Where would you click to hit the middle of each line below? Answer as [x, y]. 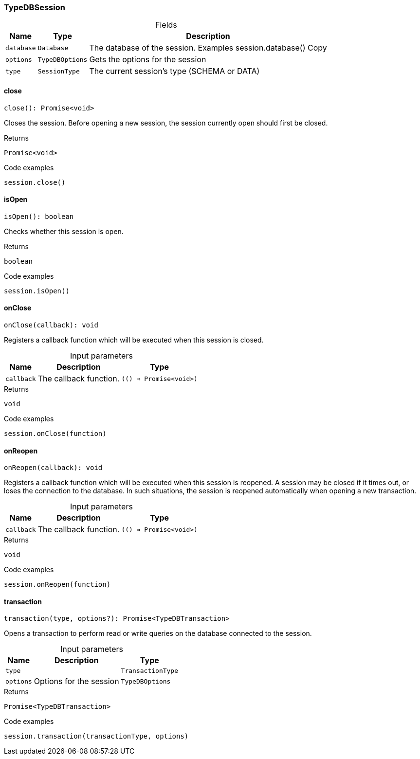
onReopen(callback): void [53, 468]
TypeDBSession [35, 7]
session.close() [35, 182]
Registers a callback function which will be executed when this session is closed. [134, 340]
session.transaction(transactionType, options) [96, 736]
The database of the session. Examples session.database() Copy [208, 48]
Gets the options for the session [148, 60]
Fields [166, 25]
